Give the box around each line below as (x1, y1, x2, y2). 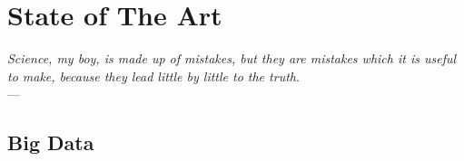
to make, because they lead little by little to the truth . (7, 66, 300, 85)
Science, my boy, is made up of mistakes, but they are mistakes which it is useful (7, 49, 457, 68)
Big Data (7, 128, 94, 156)
